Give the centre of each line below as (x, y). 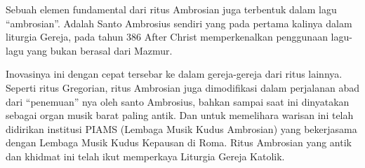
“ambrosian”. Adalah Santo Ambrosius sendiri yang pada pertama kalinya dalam (179, 23)
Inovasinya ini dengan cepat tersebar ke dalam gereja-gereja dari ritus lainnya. (174, 74)
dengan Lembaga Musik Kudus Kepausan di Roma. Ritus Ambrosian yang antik (179, 142)
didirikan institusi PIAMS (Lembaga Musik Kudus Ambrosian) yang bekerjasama (181, 128)
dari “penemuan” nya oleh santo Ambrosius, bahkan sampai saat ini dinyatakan (178, 101)
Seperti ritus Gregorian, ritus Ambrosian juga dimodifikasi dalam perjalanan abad (182, 87)
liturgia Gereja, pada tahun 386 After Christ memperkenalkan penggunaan (167, 37)
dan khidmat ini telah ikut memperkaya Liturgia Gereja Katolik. (145, 156)
